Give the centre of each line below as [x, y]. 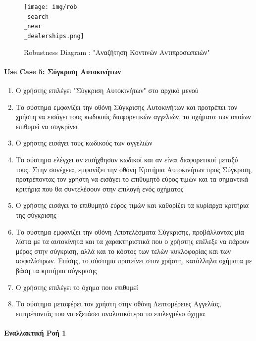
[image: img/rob [51, 7]
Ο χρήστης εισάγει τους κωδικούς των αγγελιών [84, 143]
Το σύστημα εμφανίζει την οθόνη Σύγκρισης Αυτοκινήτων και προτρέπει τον [127, 107]
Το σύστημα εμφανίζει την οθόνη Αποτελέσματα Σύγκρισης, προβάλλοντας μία [130, 231]
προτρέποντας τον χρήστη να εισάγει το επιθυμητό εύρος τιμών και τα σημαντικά [132, 179]
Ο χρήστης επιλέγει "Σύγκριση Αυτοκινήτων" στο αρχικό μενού [107, 90]
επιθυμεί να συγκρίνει [47, 126]
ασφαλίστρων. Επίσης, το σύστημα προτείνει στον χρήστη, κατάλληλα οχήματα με [134, 261]
